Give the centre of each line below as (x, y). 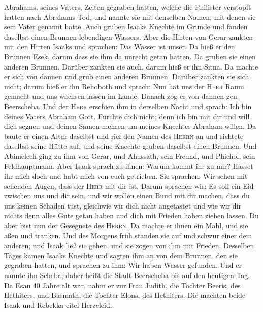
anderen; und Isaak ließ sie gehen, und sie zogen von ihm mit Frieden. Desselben (129, 245)
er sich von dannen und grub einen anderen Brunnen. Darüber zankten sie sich (127, 76)
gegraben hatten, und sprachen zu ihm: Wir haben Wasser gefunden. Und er (123, 265)
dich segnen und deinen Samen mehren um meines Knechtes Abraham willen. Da (130, 126)
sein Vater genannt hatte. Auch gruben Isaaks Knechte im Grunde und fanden (126, 27)
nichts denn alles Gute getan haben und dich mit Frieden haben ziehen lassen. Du (131, 215)
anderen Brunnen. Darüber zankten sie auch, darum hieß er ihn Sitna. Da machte (131, 66)
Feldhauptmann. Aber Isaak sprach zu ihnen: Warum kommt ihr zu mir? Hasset (129, 166)
